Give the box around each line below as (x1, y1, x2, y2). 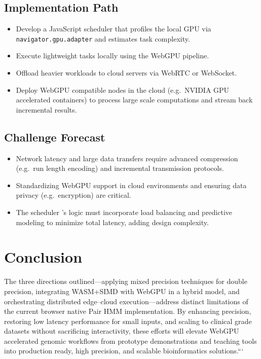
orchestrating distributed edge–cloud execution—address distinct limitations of (4, 296, 248, 306)
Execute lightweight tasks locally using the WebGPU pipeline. (16, 50, 209, 61)
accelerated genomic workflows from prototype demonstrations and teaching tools (4, 335, 257, 346)
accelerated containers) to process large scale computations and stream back (16, 94, 253, 105)
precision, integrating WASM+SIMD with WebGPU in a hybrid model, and (4, 285, 240, 296)
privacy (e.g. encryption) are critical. (16, 190, 131, 200)
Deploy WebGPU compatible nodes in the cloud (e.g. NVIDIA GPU (16, 84, 230, 95)
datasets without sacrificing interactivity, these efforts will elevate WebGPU (4, 326, 239, 336)
